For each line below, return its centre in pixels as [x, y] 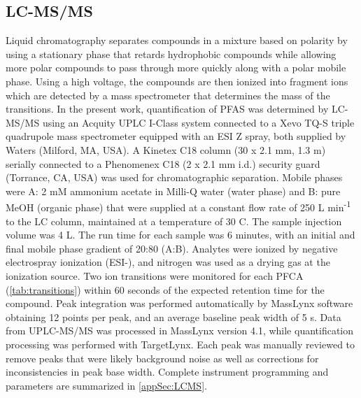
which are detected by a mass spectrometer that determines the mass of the [168, 95]
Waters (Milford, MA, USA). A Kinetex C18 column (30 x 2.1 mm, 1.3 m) [166, 149]
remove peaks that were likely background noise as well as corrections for [162, 358]
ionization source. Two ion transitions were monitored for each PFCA [155, 275]
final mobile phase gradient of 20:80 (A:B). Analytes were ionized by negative [172, 248]
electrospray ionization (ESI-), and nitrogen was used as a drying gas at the [168, 262]
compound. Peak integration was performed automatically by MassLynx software [179, 303]
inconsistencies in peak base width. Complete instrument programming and [167, 372]
